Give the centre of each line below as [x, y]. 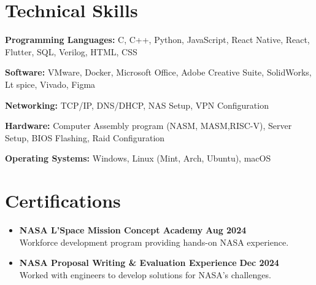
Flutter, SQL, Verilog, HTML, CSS [71, 51]
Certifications [63, 201]
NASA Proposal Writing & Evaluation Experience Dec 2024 [149, 263]
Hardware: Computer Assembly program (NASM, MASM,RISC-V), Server [148, 126]
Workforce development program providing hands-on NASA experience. [154, 242]
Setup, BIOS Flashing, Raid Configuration [85, 137]
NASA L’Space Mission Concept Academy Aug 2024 [133, 230]
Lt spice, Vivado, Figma [50, 84]
